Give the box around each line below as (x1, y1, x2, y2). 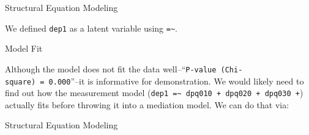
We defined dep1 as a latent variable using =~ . (5, 21, 177, 34)
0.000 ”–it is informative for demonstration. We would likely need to (48, 74, 304, 87)
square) (5, 77, 36, 86)
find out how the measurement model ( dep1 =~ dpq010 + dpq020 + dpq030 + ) (5, 86, 303, 99)
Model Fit (5, 42, 43, 55)
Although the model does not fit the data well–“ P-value (5, 62, 217, 75)
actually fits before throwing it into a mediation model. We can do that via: (5, 98, 289, 111)
